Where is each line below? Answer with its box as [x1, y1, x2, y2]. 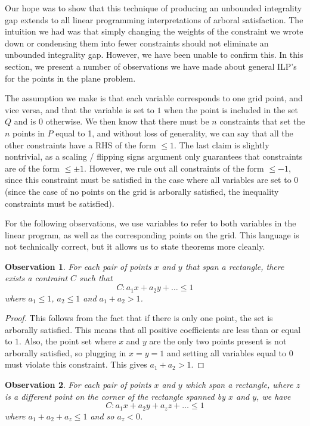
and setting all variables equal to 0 [166, 346, 293, 359]
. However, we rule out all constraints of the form [84, 161, 264, 174]
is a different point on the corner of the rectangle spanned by [5, 390, 225, 402]
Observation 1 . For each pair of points [5, 260, 151, 272]
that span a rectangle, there [185, 260, 284, 272]
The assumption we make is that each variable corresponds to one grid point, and [5, 92, 303, 104]
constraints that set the [219, 115, 305, 128]
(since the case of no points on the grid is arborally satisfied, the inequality [5, 185, 279, 197]
